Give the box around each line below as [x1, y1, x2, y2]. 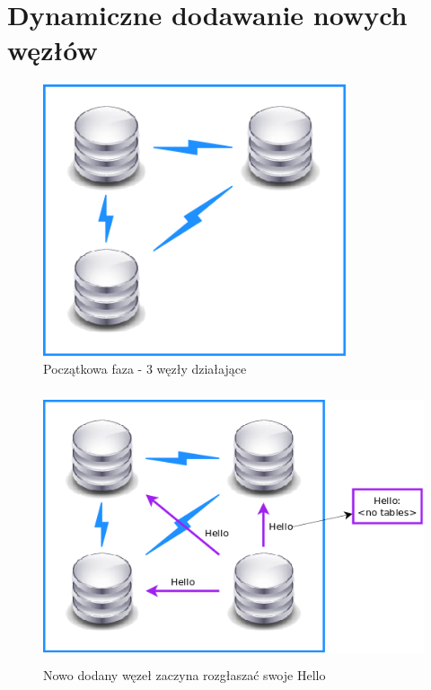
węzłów [7, 31, 98, 68]
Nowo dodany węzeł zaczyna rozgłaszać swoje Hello [43, 665, 326, 684]
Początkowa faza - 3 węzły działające [43, 359, 247, 378]
